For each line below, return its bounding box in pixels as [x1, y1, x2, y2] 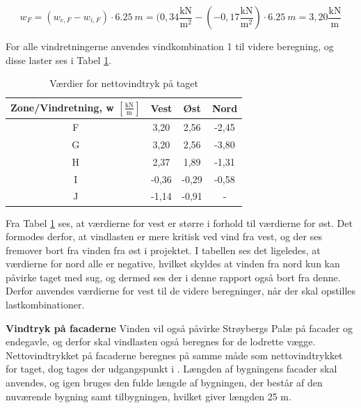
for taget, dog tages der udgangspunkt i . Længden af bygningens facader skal [6, 361, 337, 376]
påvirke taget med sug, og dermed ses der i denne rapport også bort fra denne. [6, 269, 341, 284]
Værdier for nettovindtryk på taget [49, 76, 198, 91]
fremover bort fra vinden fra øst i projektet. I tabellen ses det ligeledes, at [6, 242, 321, 257]
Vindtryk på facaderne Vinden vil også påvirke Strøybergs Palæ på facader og [6, 320, 353, 335]
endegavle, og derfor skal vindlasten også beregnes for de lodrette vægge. [6, 334, 316, 349]
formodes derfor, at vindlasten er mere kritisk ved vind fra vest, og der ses [6, 229, 322, 244]
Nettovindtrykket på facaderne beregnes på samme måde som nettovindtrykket [6, 347, 343, 362]
